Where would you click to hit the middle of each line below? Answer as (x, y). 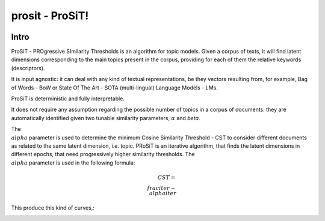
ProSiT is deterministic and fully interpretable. (68, 98)
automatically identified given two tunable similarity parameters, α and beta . (106, 118)
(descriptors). (28, 68)
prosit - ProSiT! (50, 16)
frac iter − (161, 188)
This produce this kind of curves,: (53, 208)
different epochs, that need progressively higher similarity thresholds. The (103, 154)
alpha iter (163, 193)
